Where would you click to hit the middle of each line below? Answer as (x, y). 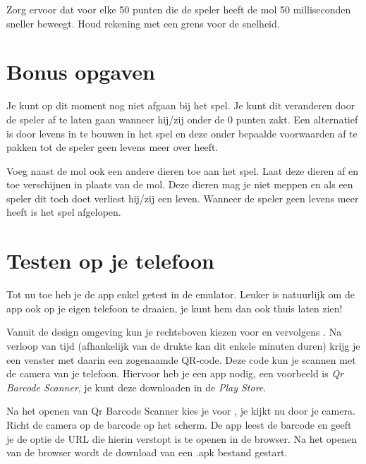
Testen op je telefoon (110, 261)
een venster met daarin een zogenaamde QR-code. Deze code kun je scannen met (181, 359)
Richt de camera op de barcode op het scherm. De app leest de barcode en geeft (179, 424)
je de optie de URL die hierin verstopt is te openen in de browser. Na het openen (182, 438)
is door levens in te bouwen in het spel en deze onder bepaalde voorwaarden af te (182, 133)
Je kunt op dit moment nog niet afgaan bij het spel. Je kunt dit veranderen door (181, 105)
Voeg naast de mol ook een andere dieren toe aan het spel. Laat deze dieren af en (182, 170)
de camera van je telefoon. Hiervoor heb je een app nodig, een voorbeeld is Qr (175, 373)
